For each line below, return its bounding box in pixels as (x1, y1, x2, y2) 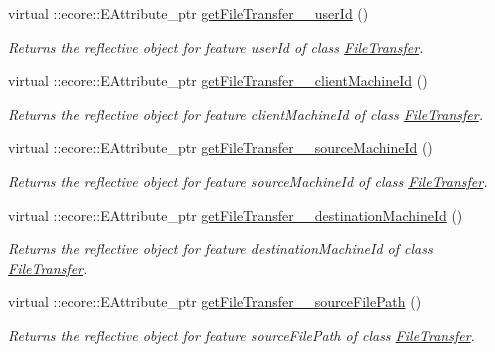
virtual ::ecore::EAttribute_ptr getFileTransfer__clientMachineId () (8, 70, 428, 91)
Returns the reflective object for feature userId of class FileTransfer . (8, 36, 424, 57)
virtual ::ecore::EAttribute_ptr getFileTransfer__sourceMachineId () (8, 137, 433, 158)
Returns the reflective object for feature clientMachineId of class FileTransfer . (8, 103, 483, 124)
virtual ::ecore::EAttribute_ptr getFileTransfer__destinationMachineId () (8, 204, 463, 225)
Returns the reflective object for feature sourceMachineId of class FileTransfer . (8, 170, 488, 191)
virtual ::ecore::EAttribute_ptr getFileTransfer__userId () (8, 3, 369, 23)
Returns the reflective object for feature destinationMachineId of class (8, 238, 433, 259)
